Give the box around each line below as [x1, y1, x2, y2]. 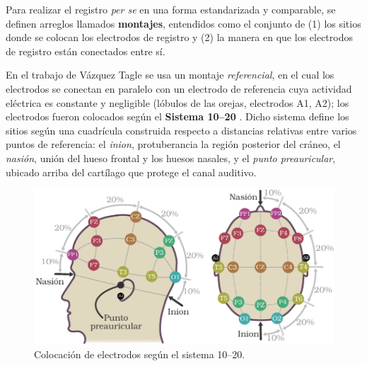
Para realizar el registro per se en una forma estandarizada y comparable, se [6, 2, 336, 16]
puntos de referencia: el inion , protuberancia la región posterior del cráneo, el [6, 137, 341, 151]
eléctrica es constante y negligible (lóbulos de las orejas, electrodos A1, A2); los [6, 95, 349, 110]
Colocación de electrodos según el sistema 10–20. [34, 346, 245, 361]
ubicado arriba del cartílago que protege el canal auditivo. [6, 164, 257, 179]
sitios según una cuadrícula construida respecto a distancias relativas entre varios [6, 122, 357, 137]
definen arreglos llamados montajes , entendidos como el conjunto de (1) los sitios [6, 16, 361, 30]
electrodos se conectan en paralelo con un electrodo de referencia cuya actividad [6, 81, 352, 96]
